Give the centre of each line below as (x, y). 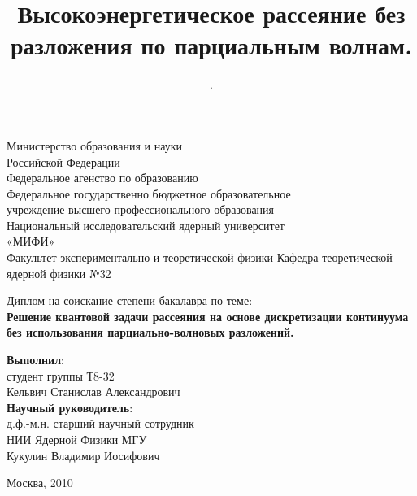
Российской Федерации (63, 161)
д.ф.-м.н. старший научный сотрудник (100, 423)
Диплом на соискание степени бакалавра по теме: (130, 300)
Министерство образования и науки (94, 145)
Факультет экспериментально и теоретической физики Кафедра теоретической (200, 257)
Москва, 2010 (40, 483)
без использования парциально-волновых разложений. (150, 332)
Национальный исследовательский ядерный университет (146, 225)
